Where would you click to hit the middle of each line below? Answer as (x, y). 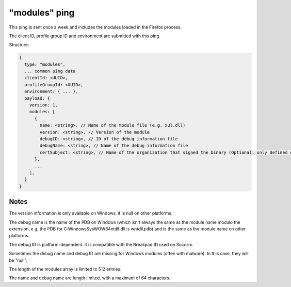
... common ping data (50, 71)
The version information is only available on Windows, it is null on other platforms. (91, 213)
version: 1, (44, 105)
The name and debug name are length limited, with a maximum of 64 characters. (90, 278)
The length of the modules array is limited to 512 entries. (65, 269)
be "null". (18, 260)
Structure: (19, 45)
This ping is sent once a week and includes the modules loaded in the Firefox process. (95, 27)
